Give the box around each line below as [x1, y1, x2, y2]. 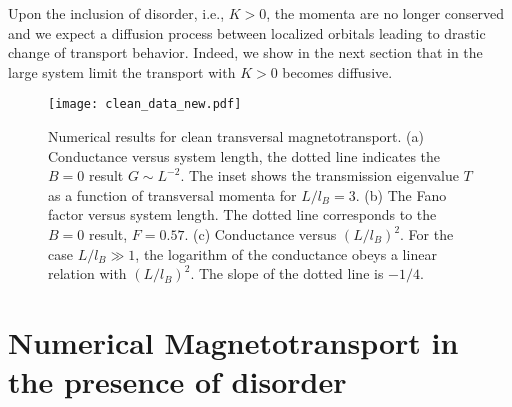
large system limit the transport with [8, 61, 236, 82]
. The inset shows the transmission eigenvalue [180, 165, 459, 186]
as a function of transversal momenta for [48, 184, 297, 205]
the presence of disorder [8, 361, 347, 402]
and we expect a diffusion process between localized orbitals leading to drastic [8, 22, 486, 43]
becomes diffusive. [282, 61, 393, 82]
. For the [400, 224, 454, 244]
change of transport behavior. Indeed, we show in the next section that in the [8, 42, 483, 63]
